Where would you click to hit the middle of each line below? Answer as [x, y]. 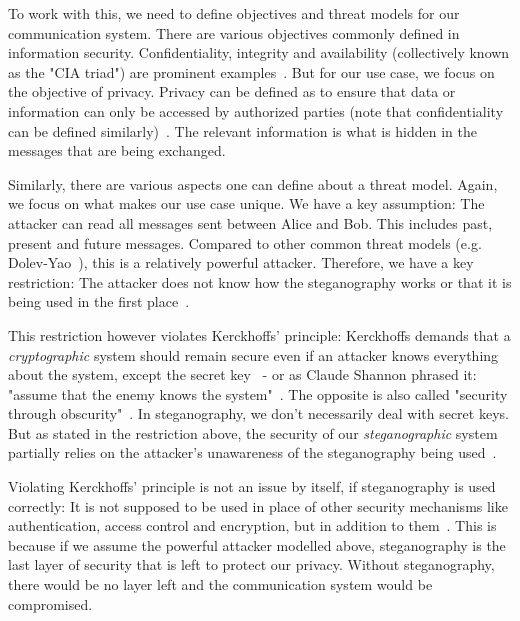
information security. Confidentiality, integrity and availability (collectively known [259, 52]
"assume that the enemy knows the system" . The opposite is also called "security [258, 393]
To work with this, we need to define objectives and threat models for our [234, 13]
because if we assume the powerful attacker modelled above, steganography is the [257, 544]
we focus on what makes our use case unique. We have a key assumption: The [246, 203]
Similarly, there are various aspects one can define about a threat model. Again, [253, 183]
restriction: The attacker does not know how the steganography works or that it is [260, 281]
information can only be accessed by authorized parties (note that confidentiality [256, 110]
